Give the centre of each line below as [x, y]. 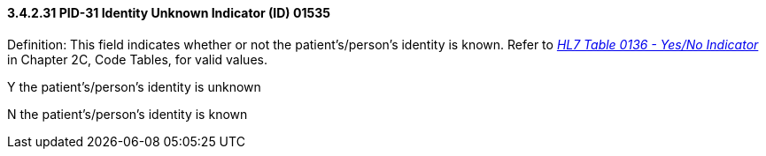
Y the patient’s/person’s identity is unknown [134, 86]
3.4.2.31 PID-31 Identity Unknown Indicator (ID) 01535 [169, 13]
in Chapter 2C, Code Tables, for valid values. [137, 59]
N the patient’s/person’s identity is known [128, 114]
